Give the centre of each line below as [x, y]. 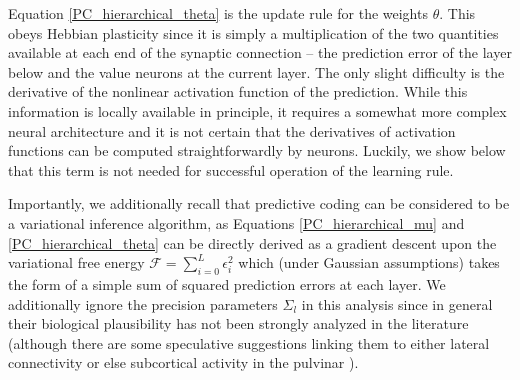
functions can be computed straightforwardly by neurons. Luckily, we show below [257, 150]
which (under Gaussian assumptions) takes [369, 262]
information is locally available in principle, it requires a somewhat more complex [257, 110]
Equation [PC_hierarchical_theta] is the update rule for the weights [218, 13]
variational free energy [76, 262]
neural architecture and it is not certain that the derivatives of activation [232, 130]
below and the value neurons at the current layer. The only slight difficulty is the [256, 71]
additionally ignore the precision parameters [143, 303]
